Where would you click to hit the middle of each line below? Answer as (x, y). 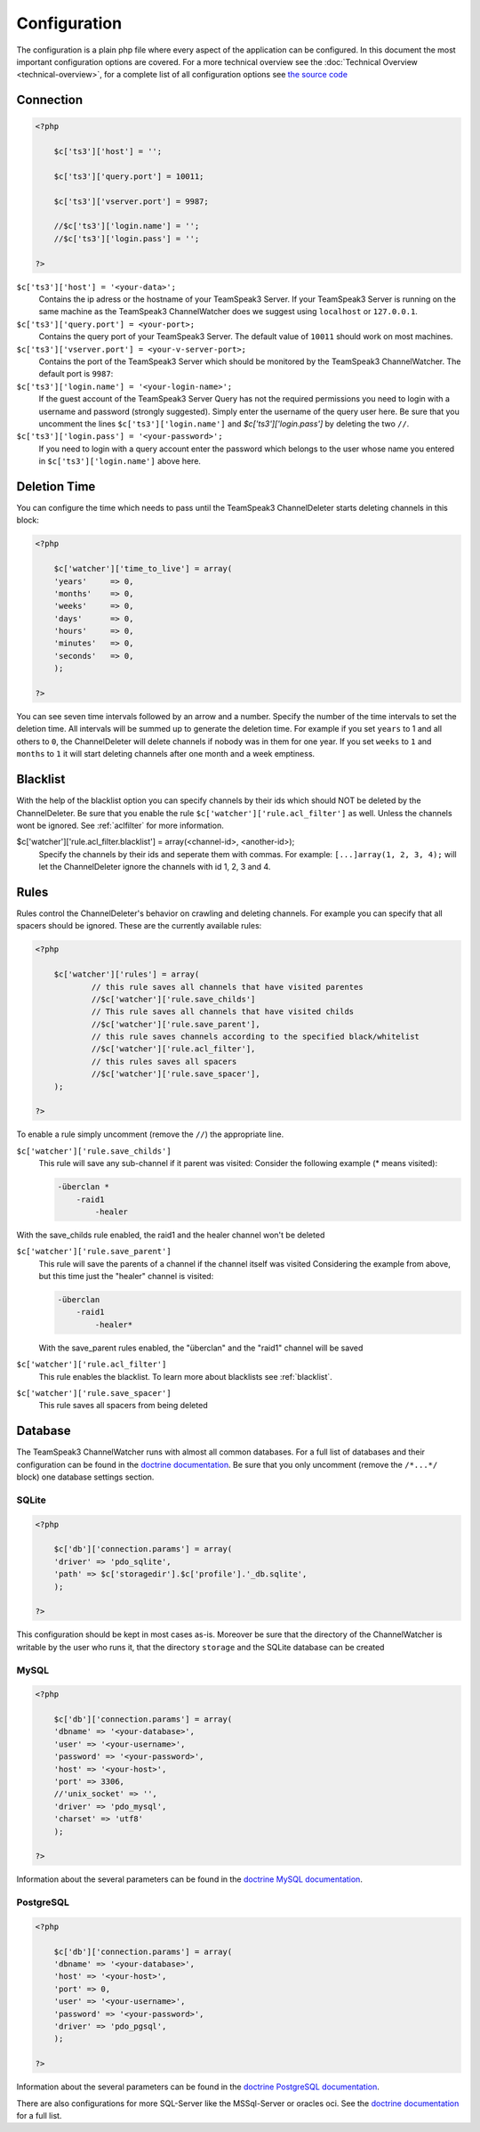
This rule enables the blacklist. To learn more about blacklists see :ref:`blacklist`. (185, 1376)
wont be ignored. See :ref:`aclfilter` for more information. (120, 825)
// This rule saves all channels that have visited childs (223, 1012)
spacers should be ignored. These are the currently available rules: (139, 926)
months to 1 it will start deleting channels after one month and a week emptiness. (166, 754)
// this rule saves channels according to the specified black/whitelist (255, 1037)
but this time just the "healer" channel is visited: (126, 1277)
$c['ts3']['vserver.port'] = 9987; (131, 201)
